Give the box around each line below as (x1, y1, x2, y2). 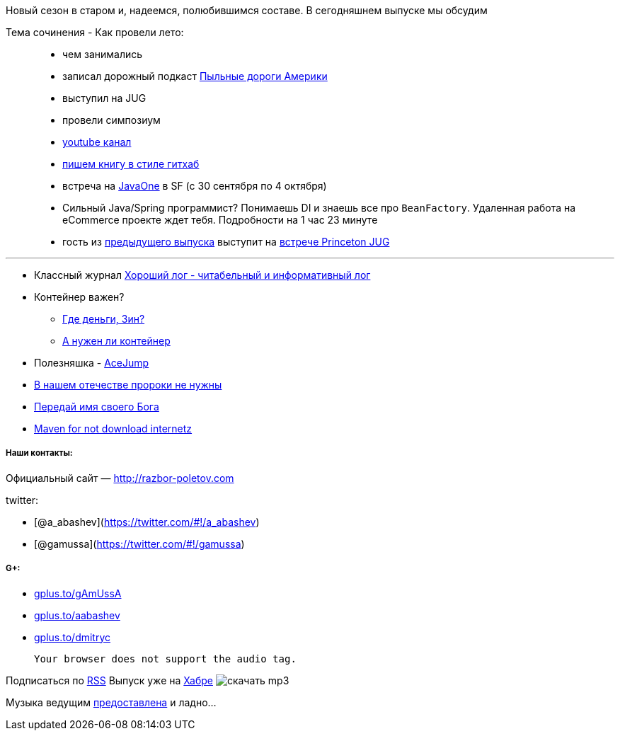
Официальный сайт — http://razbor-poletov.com (6, 471, 234, 484)
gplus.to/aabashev (34, 609, 120, 621)
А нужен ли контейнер (62, 335, 171, 347)
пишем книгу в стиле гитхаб (62, 158, 200, 170)
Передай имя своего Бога (34, 401, 159, 413)
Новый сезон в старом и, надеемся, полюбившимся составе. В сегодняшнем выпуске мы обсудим (6, 4, 488, 16)
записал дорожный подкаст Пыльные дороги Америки (62, 70, 328, 82)
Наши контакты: (6, 448, 73, 459)
